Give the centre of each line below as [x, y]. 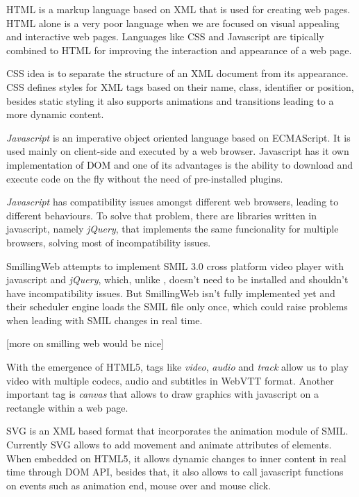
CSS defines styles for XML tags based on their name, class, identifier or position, [180, 86]
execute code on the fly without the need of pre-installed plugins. [145, 178]
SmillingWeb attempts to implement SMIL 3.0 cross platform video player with [175, 266]
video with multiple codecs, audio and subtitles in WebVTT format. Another [170, 380]
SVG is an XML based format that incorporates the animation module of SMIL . [177, 431]
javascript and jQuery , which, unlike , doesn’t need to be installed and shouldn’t [177, 279]
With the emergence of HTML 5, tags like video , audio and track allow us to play [177, 367]
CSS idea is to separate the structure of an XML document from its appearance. [177, 73]
